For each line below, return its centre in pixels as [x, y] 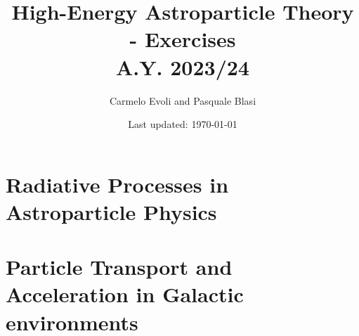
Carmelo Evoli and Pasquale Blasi [183, 100]
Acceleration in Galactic [125, 294]
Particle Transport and [119, 267]
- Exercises [183, 39]
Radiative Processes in [117, 184]
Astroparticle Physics [111, 211]
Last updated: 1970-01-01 [183, 124]
